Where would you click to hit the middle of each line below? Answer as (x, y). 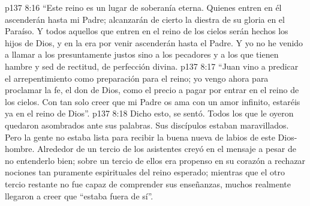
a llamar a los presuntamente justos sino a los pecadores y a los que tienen (142, 54)
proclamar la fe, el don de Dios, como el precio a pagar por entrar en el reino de (152, 90)
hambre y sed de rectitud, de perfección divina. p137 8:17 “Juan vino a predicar (152, 66)
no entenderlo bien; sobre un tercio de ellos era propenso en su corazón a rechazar (155, 160)
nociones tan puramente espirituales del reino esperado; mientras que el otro (145, 172)
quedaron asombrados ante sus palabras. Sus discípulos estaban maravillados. (147, 125)
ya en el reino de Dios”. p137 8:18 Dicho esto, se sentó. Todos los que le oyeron (149, 113)
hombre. (20, 149)
